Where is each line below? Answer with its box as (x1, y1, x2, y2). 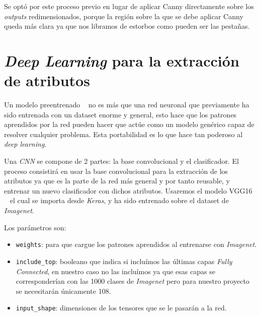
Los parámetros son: (4, 222, 66, 232)
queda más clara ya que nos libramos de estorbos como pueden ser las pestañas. (4, 21, 250, 31)
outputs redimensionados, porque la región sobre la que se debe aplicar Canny (4, 11, 243, 21)
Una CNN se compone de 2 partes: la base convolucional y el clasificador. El (4, 156, 239, 166)
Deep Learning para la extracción (4, 50, 239, 71)
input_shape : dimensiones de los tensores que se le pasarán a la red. (16, 302, 227, 313)
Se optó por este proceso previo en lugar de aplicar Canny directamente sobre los (4, 1, 254, 11)
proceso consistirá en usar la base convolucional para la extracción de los (4, 165, 228, 176)
